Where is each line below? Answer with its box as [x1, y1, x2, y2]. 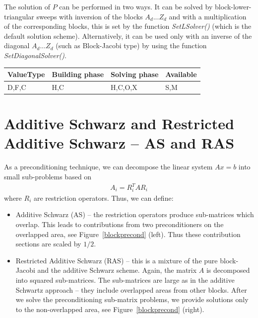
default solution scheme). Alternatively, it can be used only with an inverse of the [4, 30, 252, 41]
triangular [4, 11, 34, 21]
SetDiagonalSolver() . [4, 50, 66, 60]
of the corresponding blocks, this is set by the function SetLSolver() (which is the [4, 21, 252, 31]
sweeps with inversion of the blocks [36, 11, 143, 21]
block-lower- [215, 1, 252, 11]
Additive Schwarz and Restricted [4, 113, 234, 134]
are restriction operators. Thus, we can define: [33, 192, 174, 203]
